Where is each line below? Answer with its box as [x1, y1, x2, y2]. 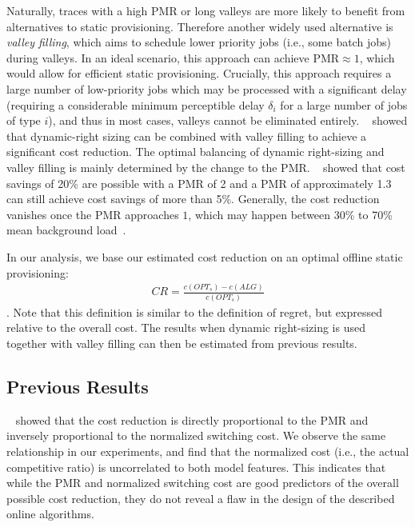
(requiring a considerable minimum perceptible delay [6, 96, 265, 113]
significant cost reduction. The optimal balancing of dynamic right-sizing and [6, 143, 385, 160]
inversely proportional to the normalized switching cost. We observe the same [6, 427, 386, 444]
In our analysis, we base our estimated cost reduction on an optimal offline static [6, 248, 403, 265]
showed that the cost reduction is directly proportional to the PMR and [15, 411, 369, 428]
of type [6, 112, 41, 129]
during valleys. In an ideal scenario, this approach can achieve [6, 49, 309, 66]
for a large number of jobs [280, 96, 408, 113]
